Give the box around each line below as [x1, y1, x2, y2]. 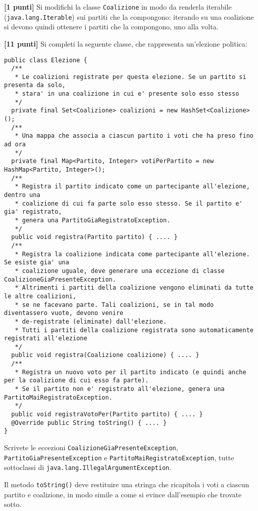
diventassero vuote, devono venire [4, 309, 124, 317]
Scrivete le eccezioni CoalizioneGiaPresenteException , [4, 442, 178, 453]
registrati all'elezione [4, 335, 87, 342]
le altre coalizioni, [4, 292, 77, 300]
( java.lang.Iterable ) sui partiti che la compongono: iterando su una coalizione [4, 11, 254, 22]
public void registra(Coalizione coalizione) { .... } [11, 351, 199, 359]
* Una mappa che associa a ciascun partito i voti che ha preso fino [15, 132, 253, 140]
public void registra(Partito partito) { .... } [11, 233, 178, 241]
